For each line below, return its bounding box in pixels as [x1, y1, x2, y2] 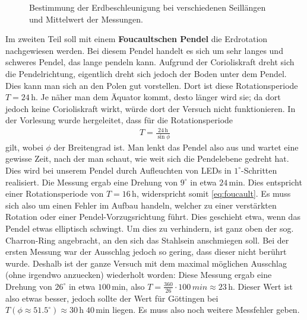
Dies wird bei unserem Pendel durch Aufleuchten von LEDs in [5, 164, 232, 176]
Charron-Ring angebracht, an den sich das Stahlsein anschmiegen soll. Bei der [5, 233, 289, 246]
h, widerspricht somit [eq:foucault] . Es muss [132, 187, 291, 200]
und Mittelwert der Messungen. [29, 12, 143, 25]
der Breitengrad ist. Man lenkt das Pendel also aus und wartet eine [53, 140, 299, 153]
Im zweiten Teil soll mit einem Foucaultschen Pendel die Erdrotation [5, 33, 268, 45]
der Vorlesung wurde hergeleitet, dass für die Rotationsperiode [5, 114, 233, 126]
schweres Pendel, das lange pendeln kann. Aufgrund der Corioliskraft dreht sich [5, 56, 295, 68]
